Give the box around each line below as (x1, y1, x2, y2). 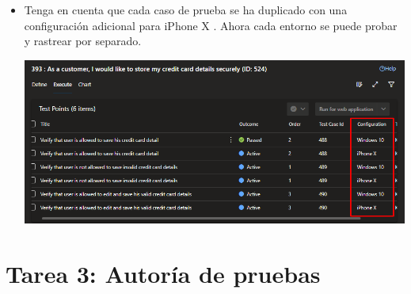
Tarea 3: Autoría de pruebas (6, 257, 321, 289)
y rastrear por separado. (24, 32, 142, 49)
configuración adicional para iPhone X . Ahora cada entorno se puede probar (24, 17, 398, 33)
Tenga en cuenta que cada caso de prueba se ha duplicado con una (24, 2, 348, 17)
